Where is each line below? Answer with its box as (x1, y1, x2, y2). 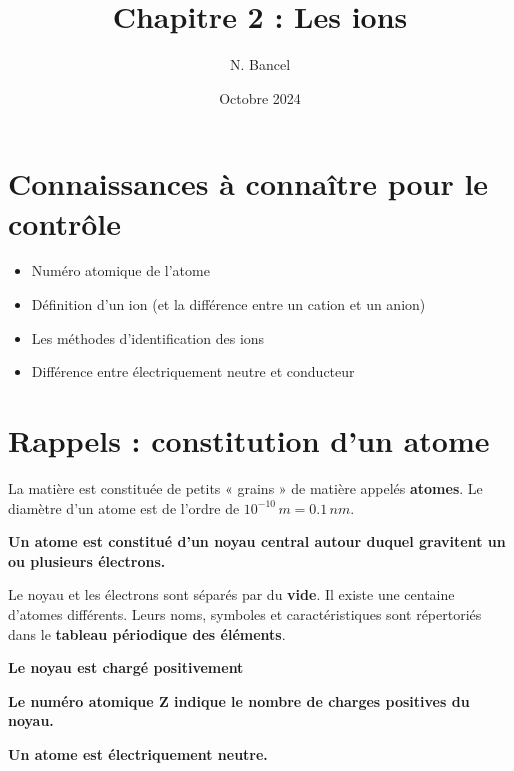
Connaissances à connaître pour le (8, 163, 489, 204)
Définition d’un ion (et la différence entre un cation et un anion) (31, 294, 426, 315)
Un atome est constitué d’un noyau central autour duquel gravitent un (8, 531, 506, 552)
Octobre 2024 (219, 87, 301, 108)
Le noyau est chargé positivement (8, 657, 244, 678)
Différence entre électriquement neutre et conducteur (31, 361, 355, 382)
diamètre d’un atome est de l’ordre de (8, 497, 240, 518)
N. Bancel (229, 54, 291, 75)
